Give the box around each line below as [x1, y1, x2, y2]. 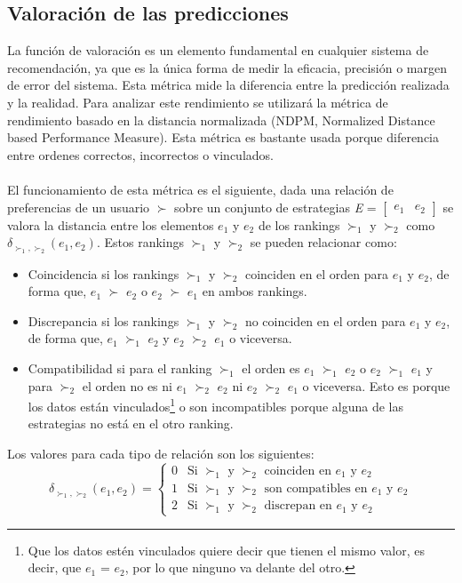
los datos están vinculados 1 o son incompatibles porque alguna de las [28, 395, 403, 415]
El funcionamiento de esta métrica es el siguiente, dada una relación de [7, 180, 394, 198]
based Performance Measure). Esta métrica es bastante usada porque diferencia [7, 128, 440, 147]
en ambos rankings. [202, 282, 307, 300]
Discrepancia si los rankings [28, 311, 179, 330]
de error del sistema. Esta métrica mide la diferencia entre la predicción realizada [7, 76, 450, 94]
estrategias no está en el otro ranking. [28, 414, 234, 433]
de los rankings [258, 215, 340, 234]
